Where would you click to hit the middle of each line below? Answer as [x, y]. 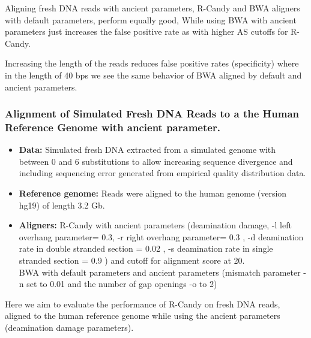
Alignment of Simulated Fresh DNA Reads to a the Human [152, 114]
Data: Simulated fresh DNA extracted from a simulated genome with [147, 150]
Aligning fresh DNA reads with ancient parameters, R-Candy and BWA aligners [152, 8]
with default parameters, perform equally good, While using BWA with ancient [151, 19]
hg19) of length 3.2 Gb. [62, 205]
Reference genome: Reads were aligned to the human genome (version [153, 193]
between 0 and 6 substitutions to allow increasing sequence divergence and [156, 161]
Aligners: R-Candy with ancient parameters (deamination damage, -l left [155, 225]
